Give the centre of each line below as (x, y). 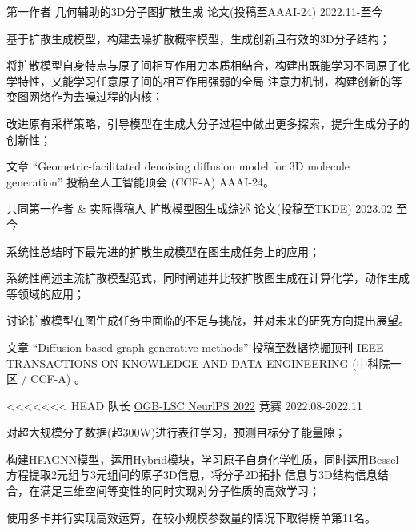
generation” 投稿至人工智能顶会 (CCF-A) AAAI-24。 (141, 181)
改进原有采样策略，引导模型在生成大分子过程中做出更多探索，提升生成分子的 (208, 123)
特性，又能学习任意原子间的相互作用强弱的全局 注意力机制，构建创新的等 (210, 80)
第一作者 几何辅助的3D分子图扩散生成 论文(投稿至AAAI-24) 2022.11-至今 (195, 11)
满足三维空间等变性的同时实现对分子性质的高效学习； (180, 491)
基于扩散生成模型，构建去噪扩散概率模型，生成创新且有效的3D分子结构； (198, 38)
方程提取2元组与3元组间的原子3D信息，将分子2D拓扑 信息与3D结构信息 (192, 475)
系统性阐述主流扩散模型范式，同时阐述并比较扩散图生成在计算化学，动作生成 (208, 278)
